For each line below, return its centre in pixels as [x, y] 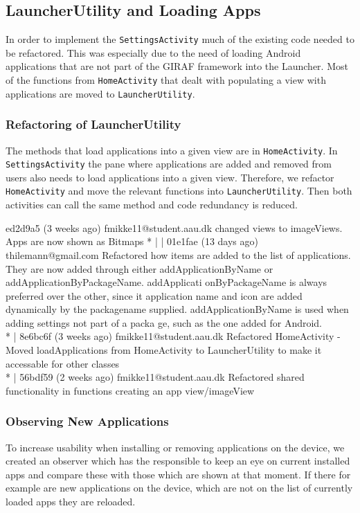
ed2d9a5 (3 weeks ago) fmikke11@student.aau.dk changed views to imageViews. [174, 227]
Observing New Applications [87, 421]
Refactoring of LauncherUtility [93, 124]
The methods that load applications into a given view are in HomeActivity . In [172, 150]
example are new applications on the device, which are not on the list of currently [179, 488]
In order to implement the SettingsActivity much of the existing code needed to [180, 39]
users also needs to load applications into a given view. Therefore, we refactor [170, 177]
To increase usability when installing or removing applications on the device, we [175, 447]
